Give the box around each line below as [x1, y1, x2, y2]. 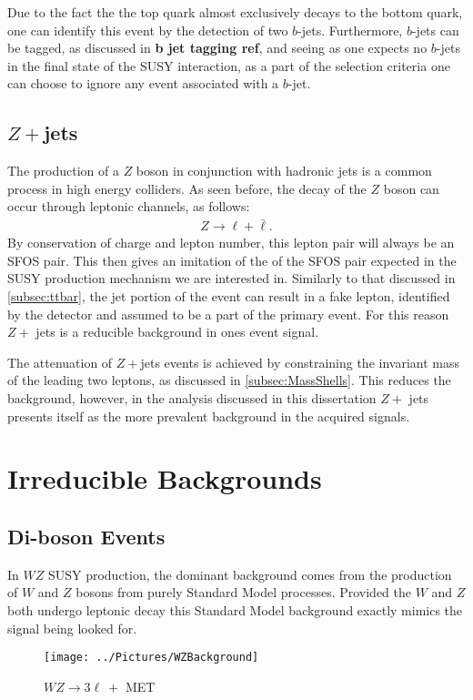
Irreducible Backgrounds [7, 460, 322, 497]
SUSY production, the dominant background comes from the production [47, 564, 452, 583]
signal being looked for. [7, 618, 137, 637]
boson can [383, 178, 439, 198]
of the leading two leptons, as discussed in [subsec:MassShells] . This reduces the [7, 370, 451, 390]
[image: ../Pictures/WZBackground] [44, 651, 259, 664]
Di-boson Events [7, 522, 166, 550]
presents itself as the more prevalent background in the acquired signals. [7, 406, 410, 425]
